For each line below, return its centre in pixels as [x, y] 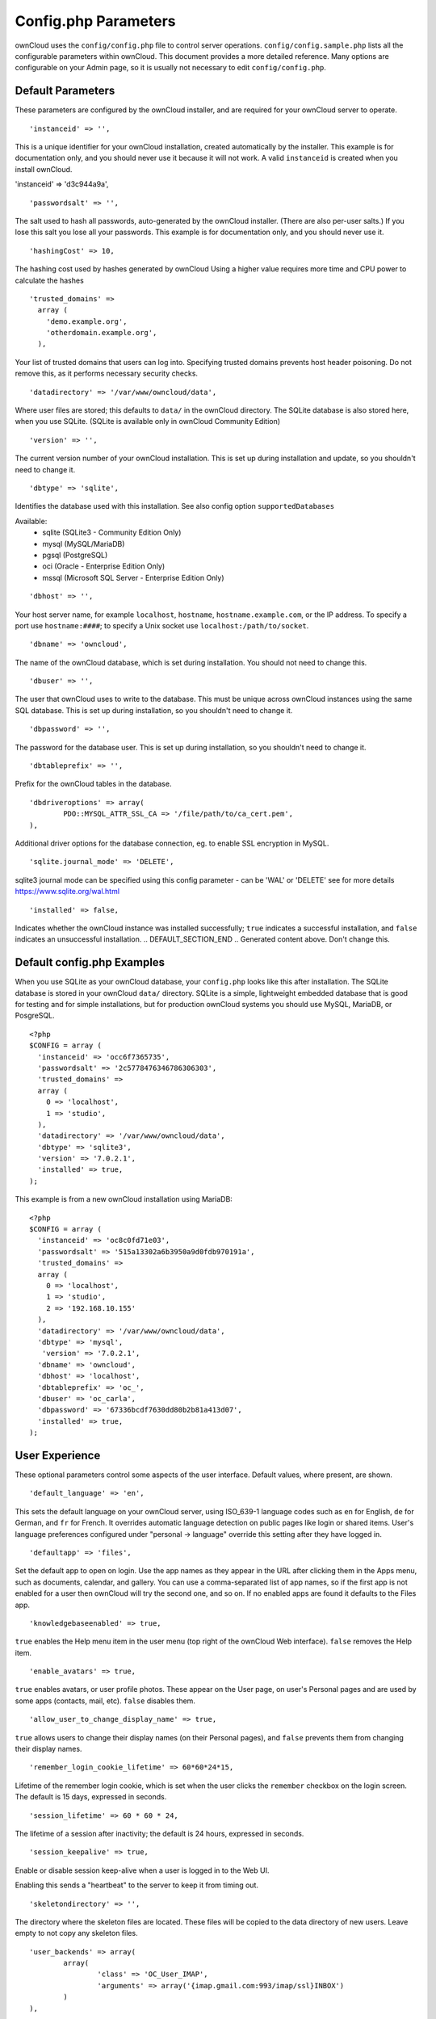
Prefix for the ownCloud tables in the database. [93, 784]
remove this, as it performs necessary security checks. [106, 374]
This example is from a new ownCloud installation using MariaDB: [124, 1199]
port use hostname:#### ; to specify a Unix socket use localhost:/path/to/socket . [162, 625]
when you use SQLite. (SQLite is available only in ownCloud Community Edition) [148, 422]
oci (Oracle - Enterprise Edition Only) [104, 566]
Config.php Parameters [95, 21]
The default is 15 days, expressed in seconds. [91, 1797]
